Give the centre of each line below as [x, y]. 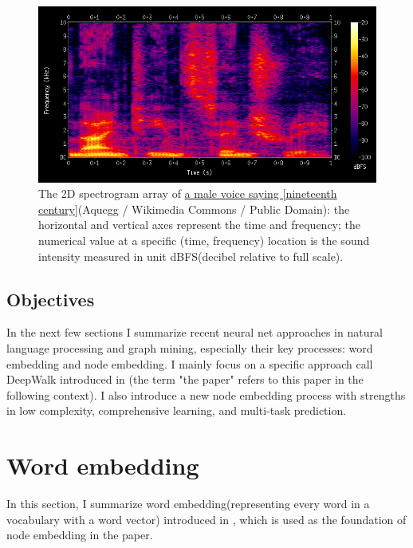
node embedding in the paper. [80, 535]
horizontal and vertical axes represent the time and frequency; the [200, 225]
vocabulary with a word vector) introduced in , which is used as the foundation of [206, 519]
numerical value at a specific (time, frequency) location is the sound [204, 240]
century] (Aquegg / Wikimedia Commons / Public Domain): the [194, 209]
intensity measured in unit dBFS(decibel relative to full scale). [191, 256]
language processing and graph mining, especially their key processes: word [190, 347]
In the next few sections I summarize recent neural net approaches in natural [195, 332]
